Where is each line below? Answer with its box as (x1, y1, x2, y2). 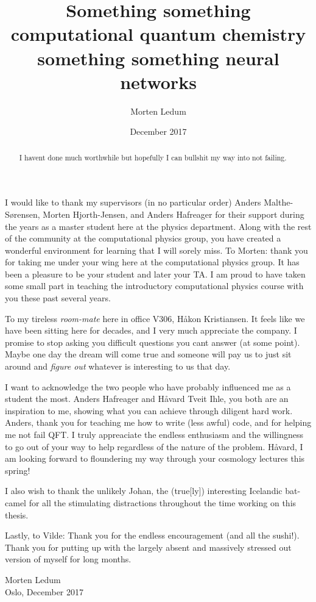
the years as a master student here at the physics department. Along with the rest (5, 220, 312, 232)
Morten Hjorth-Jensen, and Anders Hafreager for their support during (43, 207, 304, 220)
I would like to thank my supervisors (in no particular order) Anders (5, 196, 261, 209)
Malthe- (264, 196, 293, 209)
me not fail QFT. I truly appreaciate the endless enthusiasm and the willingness (5, 428, 303, 441)
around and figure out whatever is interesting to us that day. (5, 360, 231, 373)
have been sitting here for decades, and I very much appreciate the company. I (5, 324, 297, 337)
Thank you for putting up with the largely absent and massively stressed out (5, 540, 292, 553)
